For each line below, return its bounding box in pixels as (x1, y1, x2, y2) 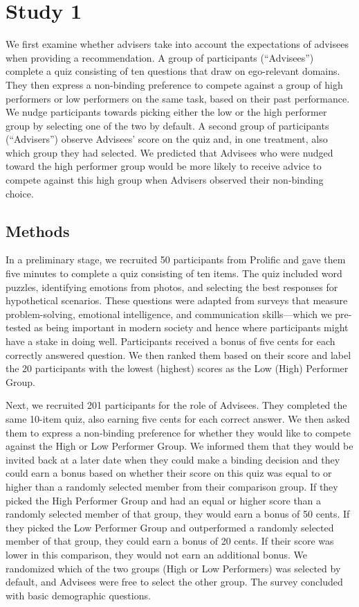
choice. (6, 186, 34, 200)
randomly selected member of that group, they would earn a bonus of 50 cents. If (6, 507, 350, 521)
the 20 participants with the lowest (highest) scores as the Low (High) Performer (6, 361, 349, 376)
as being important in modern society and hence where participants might (34, 320, 349, 335)
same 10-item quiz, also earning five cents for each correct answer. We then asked (6, 411, 350, 425)
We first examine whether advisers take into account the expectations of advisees (6, 37, 349, 51)
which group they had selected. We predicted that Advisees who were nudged (6, 145, 333, 159)
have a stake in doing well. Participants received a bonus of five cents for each (6, 334, 335, 349)
